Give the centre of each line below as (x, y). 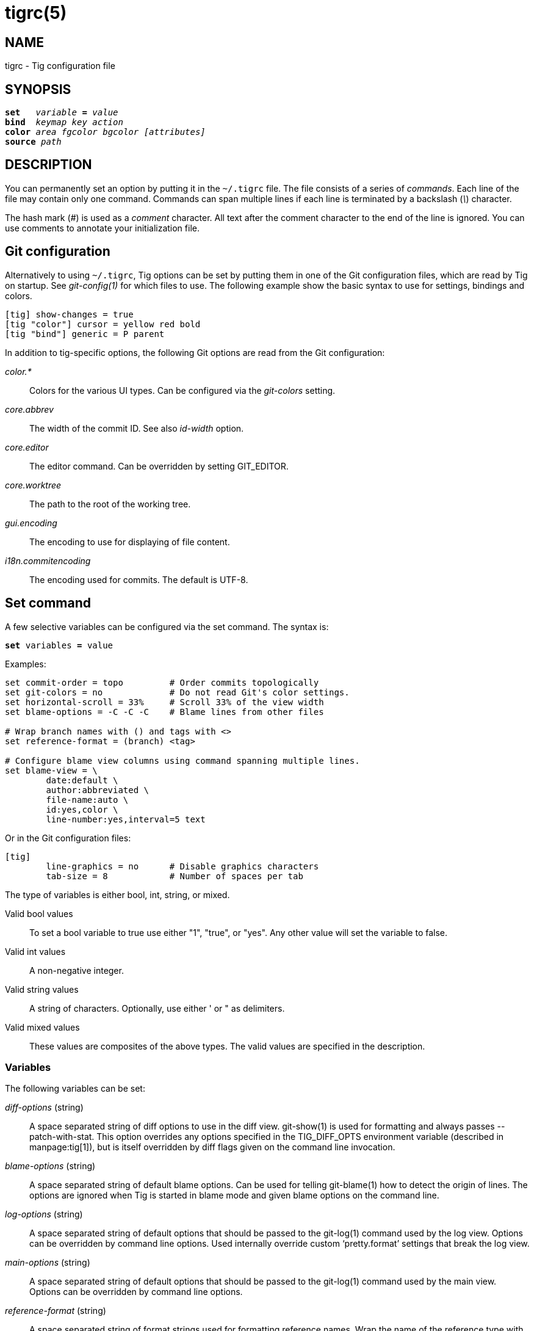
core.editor (27, 447)
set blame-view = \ (51, 770)
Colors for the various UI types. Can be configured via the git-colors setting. (182, 390)
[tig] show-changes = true (69, 314)
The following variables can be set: (75, 1089)
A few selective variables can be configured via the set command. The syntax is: (167, 626)
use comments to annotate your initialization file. (102, 228)
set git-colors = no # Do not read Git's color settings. (177, 692)
